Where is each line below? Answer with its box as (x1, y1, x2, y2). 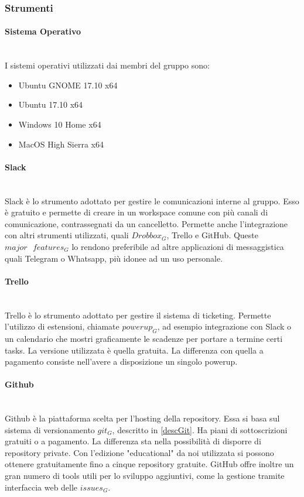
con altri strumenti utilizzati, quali (5, 229, 129, 241)
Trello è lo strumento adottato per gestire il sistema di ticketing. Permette (5, 309, 271, 321)
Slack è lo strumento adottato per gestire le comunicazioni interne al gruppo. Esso (5, 194, 299, 207)
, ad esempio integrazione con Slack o (157, 320, 292, 333)
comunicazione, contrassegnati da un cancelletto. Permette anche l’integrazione (5, 217, 288, 229)
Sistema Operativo (5, 25, 81, 37)
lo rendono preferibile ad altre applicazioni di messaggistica (71, 240, 284, 252)
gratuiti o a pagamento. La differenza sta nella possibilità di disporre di (5, 435, 261, 447)
